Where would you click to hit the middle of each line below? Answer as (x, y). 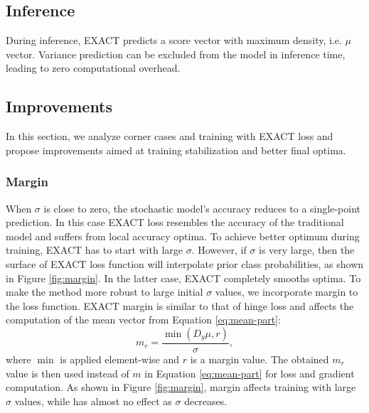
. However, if (219, 250)
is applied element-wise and (119, 359)
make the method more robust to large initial (105, 292)
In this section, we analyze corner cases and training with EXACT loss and (170, 136)
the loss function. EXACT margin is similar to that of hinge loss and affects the (180, 305)
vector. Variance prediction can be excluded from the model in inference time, (176, 54)
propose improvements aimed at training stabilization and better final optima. (176, 150)
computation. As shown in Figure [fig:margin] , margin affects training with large (181, 387)
